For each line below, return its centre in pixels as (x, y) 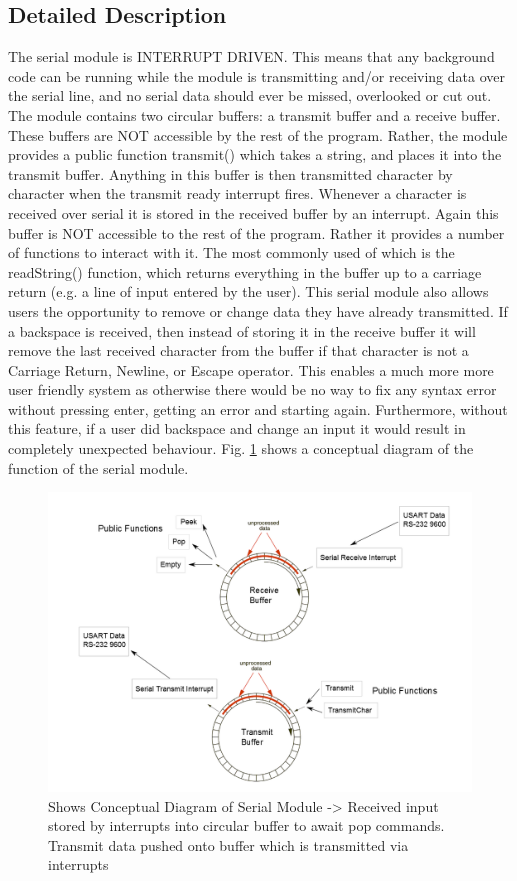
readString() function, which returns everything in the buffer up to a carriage (245, 271)
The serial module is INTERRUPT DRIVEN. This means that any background (251, 56)
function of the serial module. (98, 467)
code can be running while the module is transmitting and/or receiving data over (256, 75)
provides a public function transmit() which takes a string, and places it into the (255, 154)
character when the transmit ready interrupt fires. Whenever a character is (237, 193)
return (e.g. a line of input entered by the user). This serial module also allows (248, 291)
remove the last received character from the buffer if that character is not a (238, 350)
